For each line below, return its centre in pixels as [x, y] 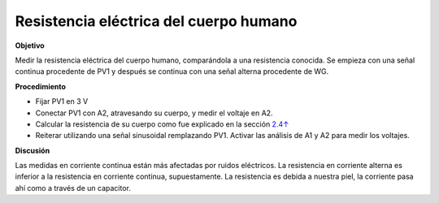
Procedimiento [41, 86]
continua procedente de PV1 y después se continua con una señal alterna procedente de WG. [172, 71]
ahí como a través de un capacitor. [73, 188]
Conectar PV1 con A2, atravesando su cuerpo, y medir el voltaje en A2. [154, 113]
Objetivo [30, 45]
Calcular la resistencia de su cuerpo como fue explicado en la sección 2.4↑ [162, 124]
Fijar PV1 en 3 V [62, 101]
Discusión [33, 150]
